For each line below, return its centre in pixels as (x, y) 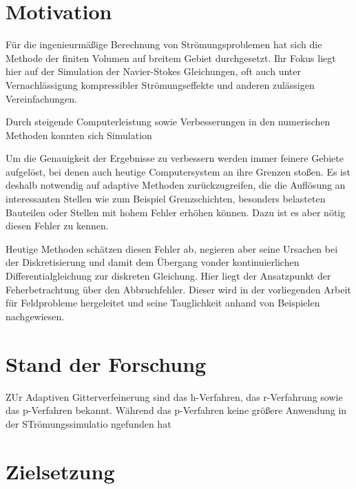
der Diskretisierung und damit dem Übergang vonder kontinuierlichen (153, 262)
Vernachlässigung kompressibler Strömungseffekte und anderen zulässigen (160, 84)
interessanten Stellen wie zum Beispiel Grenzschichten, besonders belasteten (166, 199)
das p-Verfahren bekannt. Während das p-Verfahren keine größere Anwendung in (176, 410)
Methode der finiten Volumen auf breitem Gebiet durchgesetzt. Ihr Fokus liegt (171, 58)
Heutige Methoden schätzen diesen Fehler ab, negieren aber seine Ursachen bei (172, 248)
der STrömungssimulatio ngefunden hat (88, 423)
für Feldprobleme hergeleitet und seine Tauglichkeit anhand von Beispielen (163, 303)
